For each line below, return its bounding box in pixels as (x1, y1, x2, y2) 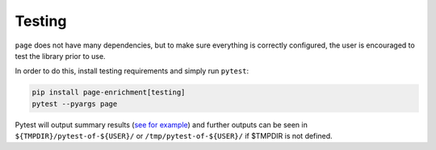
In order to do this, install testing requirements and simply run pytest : (15, 66, 249, 76)
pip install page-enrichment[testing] (31, 88, 186, 97)
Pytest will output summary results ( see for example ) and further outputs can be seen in (15, 119, 308, 129)
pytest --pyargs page (31, 99, 118, 108)
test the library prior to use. (15, 51, 106, 60)
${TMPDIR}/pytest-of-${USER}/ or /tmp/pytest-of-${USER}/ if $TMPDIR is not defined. (15, 131, 333, 141)
